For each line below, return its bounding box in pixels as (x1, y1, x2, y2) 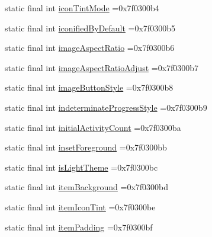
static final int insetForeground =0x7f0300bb (5, 141, 167, 153)
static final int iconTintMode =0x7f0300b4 (5, 2, 159, 14)
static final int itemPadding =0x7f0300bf (5, 220, 153, 233)
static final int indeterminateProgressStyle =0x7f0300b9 (5, 101, 207, 113)
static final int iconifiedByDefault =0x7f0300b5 (5, 21, 175, 34)
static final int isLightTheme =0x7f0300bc (5, 161, 158, 173)
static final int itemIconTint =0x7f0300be (5, 200, 156, 213)
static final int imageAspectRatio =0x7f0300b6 (5, 41, 175, 54)
